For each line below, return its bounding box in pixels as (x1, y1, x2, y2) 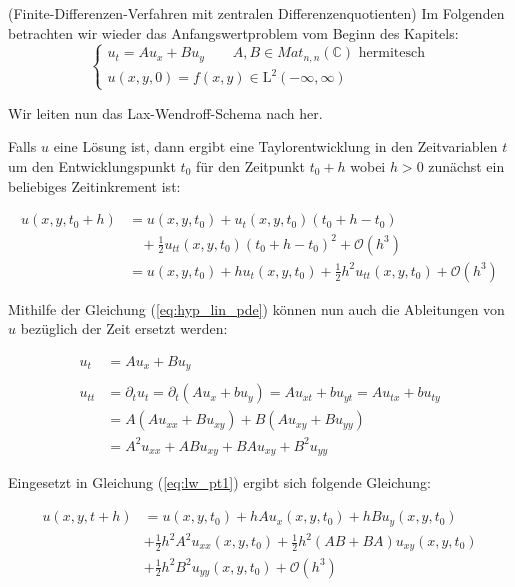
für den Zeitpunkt (195, 155, 305, 176)
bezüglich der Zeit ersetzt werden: (20, 318, 228, 339)
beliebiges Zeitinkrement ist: (8, 175, 181, 196)
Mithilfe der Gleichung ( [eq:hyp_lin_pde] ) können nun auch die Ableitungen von (8, 298, 505, 319)
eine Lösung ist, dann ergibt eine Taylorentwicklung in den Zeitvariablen (53, 136, 498, 157)
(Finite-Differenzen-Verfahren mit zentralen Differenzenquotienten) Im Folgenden (8, 3, 505, 23)
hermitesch (358, 46, 426, 61)
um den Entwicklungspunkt (8, 155, 176, 176)
